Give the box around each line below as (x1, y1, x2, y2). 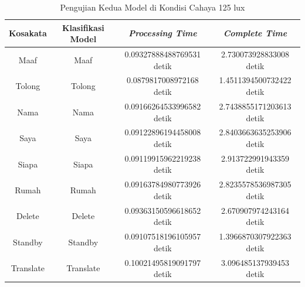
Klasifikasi (62, 21, 104, 33)
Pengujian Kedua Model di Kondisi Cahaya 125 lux (60, 1, 245, 13)
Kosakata (9, 27, 47, 39)
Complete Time (223, 27, 287, 39)
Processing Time (128, 27, 197, 39)
